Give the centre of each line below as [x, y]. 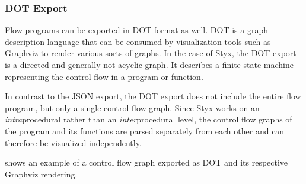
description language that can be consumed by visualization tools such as [138, 41]
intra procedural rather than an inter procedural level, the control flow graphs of [149, 119]
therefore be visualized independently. [73, 142]
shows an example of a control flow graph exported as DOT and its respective [146, 162]
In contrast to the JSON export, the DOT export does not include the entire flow [153, 96]
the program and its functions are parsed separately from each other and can [145, 130]
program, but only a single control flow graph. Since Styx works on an [132, 107]
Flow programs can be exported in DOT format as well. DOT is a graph [136, 30]
